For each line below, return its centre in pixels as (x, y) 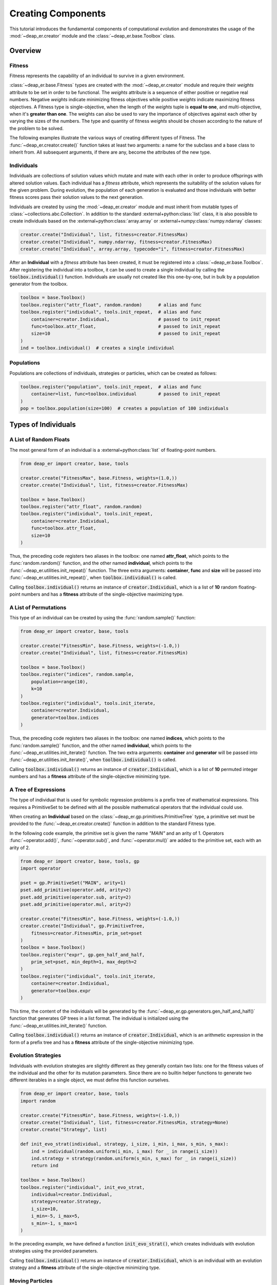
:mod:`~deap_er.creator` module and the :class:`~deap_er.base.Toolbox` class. (92, 35)
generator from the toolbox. (39, 284)
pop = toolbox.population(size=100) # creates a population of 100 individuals (124, 408)
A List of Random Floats (40, 439)
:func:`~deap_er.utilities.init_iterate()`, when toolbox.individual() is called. (93, 760)
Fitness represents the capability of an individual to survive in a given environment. (97, 76)
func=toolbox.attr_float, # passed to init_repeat (126, 326)
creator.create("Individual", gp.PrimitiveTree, (83, 926)
